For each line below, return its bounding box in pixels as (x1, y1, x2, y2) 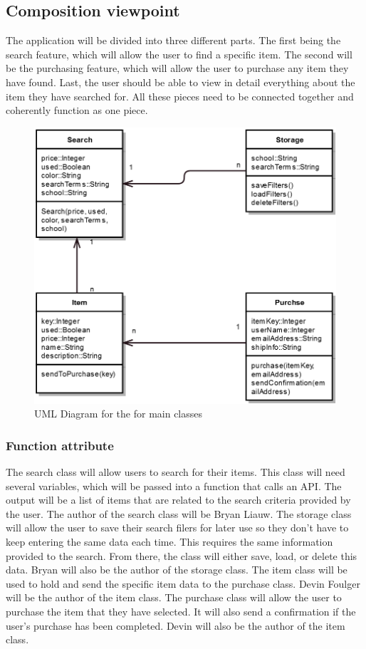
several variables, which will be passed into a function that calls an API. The (6, 478, 342, 493)
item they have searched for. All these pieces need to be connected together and (6, 88, 354, 103)
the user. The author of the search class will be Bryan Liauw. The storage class (6, 506, 352, 521)
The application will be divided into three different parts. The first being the (6, 33, 341, 48)
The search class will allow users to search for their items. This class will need (6, 464, 345, 479)
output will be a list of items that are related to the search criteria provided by (6, 492, 351, 507)
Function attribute (6, 436, 114, 454)
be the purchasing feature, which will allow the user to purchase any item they (6, 61, 349, 76)
